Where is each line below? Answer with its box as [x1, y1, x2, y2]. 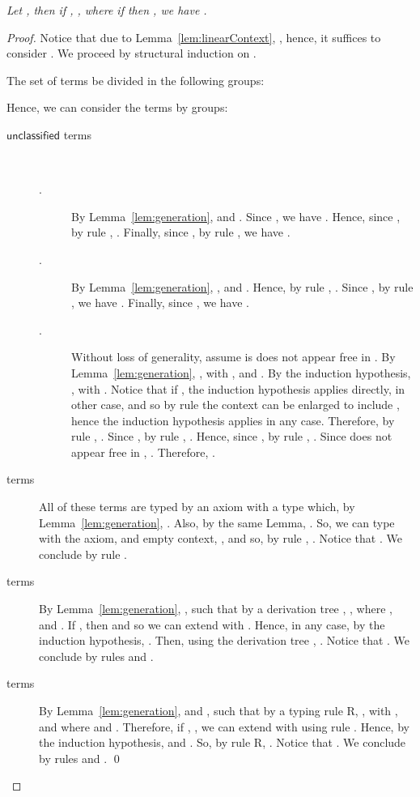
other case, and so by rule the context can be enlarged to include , [71, 396, 400, 413]
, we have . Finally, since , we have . [71, 294, 249, 311]
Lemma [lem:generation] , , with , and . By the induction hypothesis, [71, 364, 411, 381]
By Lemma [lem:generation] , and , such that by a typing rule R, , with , [39, 702, 398, 718]
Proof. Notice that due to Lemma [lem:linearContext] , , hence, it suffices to [6, 28, 381, 45]
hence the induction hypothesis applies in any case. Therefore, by [71, 411, 395, 428]
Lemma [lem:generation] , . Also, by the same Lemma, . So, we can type [39, 514, 395, 531]
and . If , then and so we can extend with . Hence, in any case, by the [39, 616, 385, 633]
